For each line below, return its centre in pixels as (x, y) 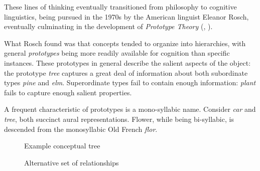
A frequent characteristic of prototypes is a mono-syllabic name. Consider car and (130, 109)
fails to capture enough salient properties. (68, 92)
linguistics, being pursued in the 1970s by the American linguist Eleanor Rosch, (126, 16)
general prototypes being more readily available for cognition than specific (117, 53)
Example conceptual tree (62, 146)
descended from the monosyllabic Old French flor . (81, 129)
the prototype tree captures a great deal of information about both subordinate (126, 72)
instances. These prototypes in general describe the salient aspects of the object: (127, 62)
